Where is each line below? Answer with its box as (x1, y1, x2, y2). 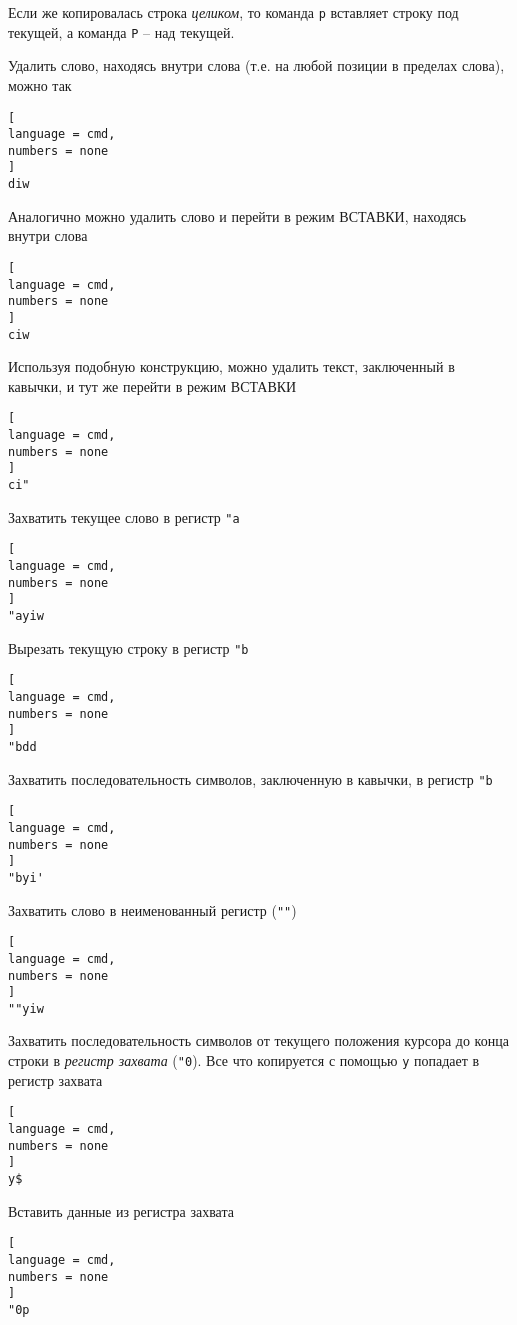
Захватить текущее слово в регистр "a (8, 506, 240, 527)
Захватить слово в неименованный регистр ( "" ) (8, 899, 297, 920)
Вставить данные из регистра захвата (8, 1200, 234, 1221)
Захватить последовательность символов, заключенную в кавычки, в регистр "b (8, 768, 493, 789)
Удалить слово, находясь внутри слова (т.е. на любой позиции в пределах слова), (8, 55, 505, 76)
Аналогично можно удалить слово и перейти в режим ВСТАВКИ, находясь (8, 205, 467, 226)
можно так (8, 74, 72, 95)
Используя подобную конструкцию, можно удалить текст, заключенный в (8, 356, 455, 377)
